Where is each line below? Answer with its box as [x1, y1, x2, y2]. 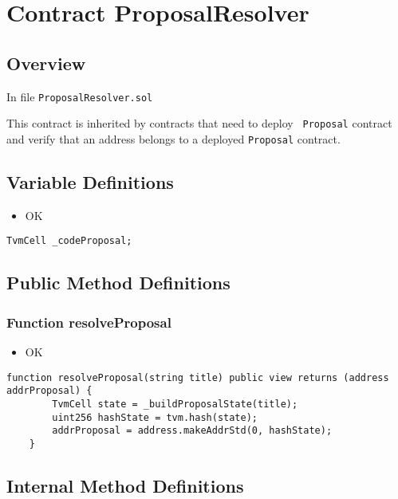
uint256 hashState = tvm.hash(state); [52, 411, 258, 423]
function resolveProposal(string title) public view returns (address [6, 371, 389, 383]
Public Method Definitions [6, 270, 231, 295]
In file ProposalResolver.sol [6, 88, 153, 104]
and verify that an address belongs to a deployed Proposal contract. [6, 130, 341, 147]
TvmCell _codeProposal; [6, 235, 132, 247]
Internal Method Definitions [6, 473, 244, 497]
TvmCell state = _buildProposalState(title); [52, 398, 298, 410]
